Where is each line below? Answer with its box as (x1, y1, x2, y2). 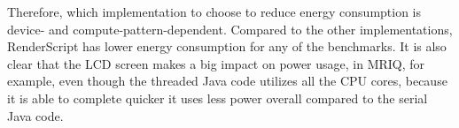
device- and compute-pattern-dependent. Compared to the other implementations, (7, 19, 453, 38)
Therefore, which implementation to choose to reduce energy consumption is (7, 3, 422, 20)
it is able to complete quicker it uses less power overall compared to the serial (7, 88, 428, 107)
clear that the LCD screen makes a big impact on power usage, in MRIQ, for (7, 54, 425, 72)
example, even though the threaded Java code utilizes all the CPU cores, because (7, 72, 447, 90)
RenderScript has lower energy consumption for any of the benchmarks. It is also (7, 37, 447, 56)
